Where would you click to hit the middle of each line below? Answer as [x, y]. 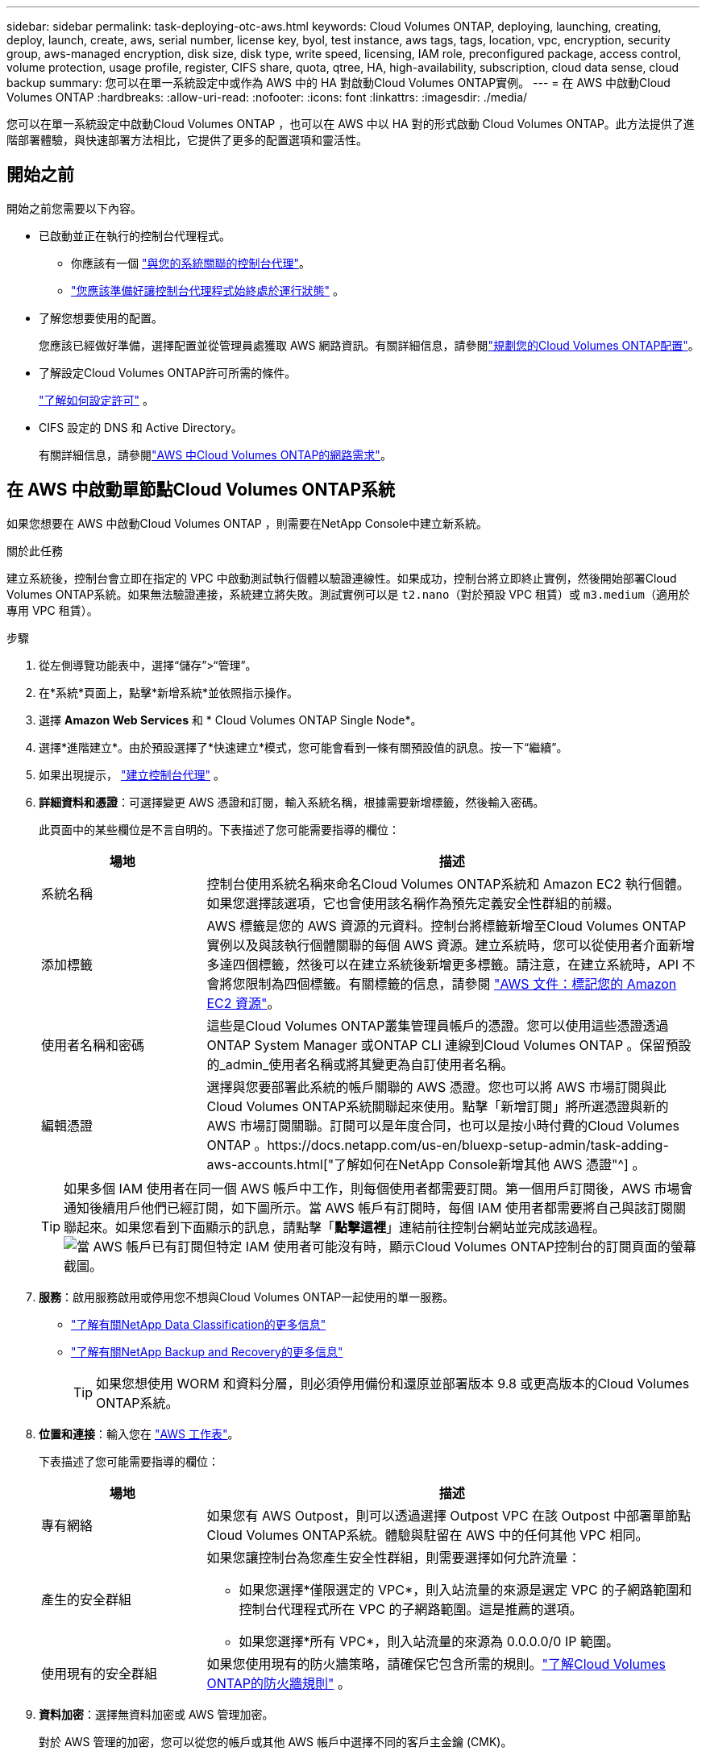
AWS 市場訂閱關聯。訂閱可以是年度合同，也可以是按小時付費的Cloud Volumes [443, 1125]
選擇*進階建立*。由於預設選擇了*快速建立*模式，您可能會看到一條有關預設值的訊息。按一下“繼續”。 [303, 747]
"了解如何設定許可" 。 [96, 400]
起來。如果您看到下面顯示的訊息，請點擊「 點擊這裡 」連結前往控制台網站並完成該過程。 [341, 1227]
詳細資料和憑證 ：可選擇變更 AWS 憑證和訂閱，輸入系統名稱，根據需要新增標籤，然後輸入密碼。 [292, 802]
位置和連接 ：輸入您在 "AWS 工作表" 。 [139, 1433]
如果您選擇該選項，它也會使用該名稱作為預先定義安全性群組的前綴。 [413, 903]
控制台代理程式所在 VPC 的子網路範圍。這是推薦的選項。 [411, 1609]
